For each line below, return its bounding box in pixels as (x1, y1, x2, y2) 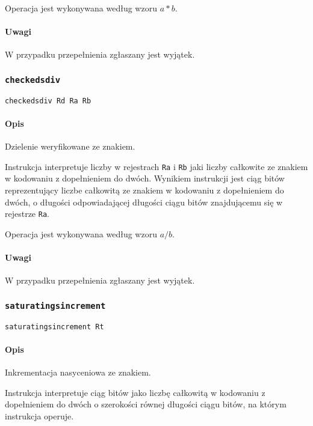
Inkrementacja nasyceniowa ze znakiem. (5, 366, 151, 379)
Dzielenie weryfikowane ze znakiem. (5, 140, 135, 153)
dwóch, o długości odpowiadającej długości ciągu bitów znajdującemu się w (5, 195, 283, 208)
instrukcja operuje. (5, 409, 74, 422)
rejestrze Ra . (5, 207, 49, 220)
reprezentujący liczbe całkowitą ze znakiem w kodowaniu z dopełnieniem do (5, 184, 284, 196)
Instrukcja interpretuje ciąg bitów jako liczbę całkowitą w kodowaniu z (5, 386, 265, 398)
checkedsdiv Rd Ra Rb (5, 96, 91, 105)
